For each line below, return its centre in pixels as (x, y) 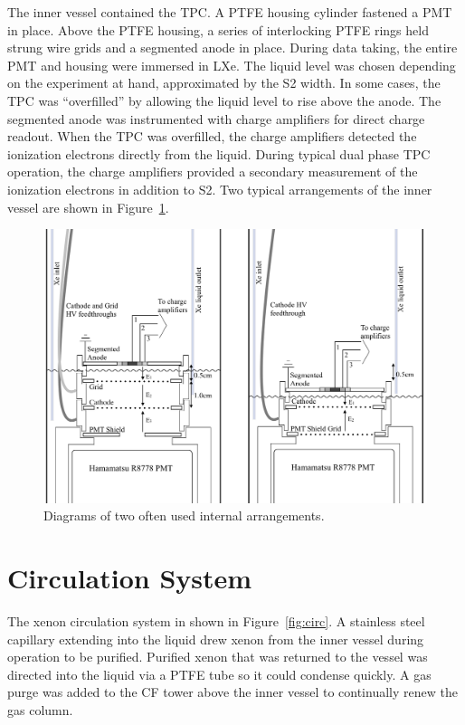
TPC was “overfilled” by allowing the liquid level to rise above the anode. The (224, 100)
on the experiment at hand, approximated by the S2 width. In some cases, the (224, 83)
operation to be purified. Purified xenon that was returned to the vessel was (218, 657)
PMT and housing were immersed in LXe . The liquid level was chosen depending (232, 65)
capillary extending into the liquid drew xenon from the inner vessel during (216, 639)
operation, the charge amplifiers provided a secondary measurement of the (213, 172)
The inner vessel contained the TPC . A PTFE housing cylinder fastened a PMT (230, 12)
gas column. (40, 710)
